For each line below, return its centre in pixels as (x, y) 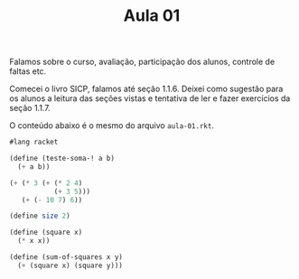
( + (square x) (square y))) (70, 265)
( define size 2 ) (40, 216)
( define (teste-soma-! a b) (62, 159)
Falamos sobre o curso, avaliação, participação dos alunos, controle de (142, 62)
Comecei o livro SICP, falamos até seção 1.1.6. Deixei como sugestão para (146, 89)
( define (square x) (46, 232)
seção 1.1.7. (30, 108)
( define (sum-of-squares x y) (66, 257)
